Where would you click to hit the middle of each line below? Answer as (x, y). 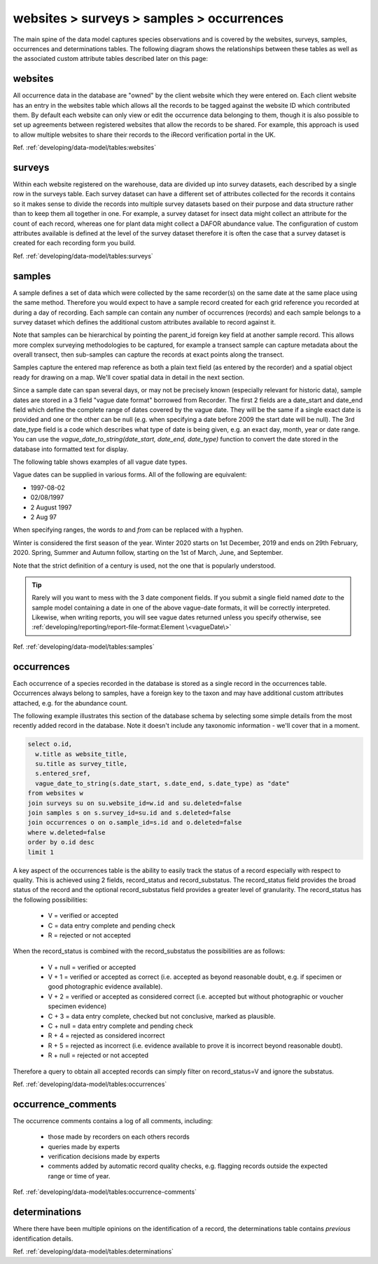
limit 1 (41, 852)
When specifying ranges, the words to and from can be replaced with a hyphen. (128, 530)
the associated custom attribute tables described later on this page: (110, 59)
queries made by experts (84, 1146)
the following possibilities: (50, 900)
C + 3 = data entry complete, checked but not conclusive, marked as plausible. (162, 1016)
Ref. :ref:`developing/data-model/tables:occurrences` (90, 1084)
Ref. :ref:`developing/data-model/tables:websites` (85, 148)
